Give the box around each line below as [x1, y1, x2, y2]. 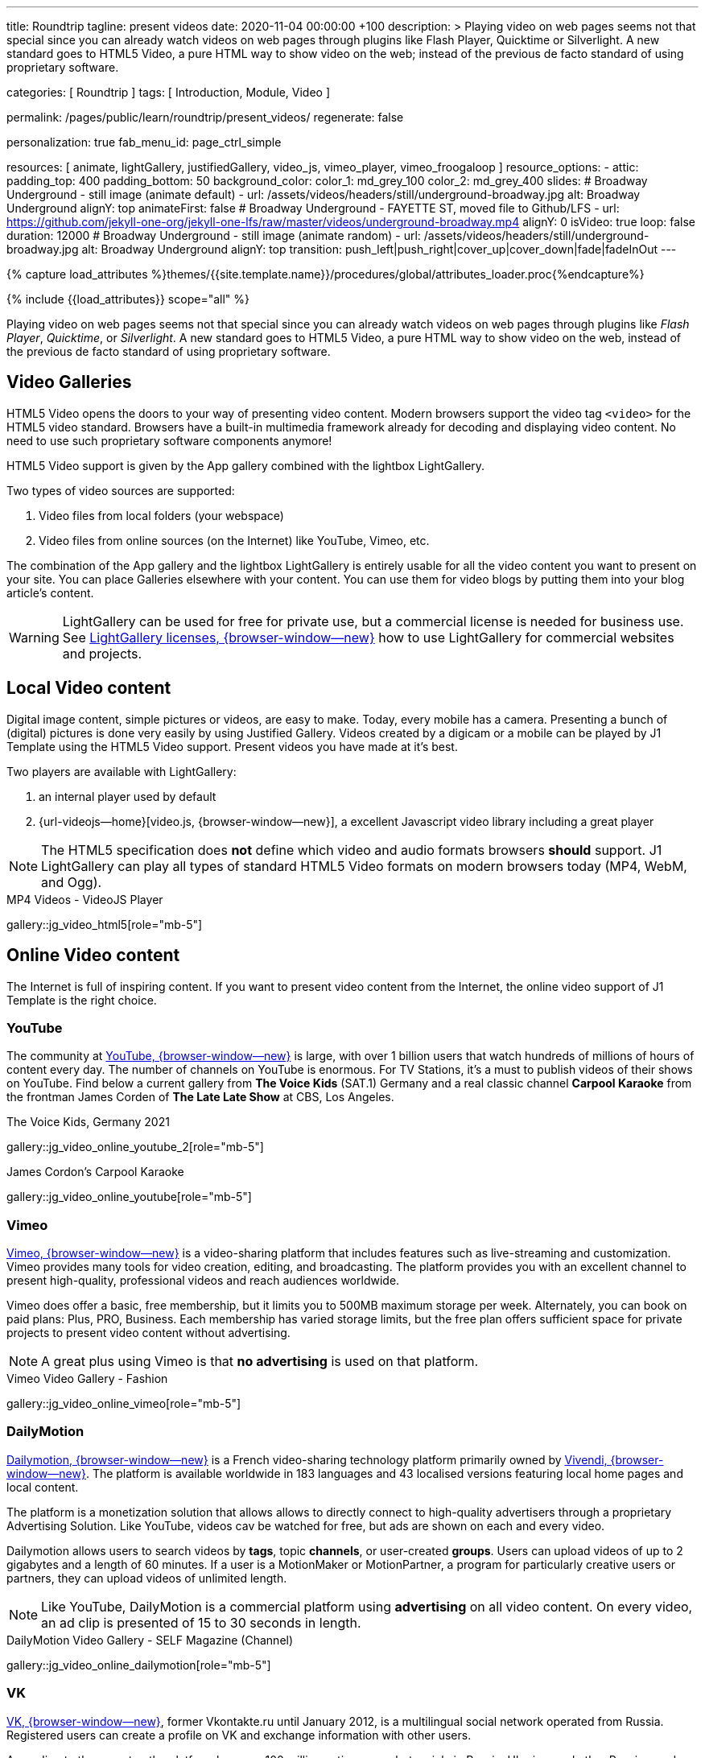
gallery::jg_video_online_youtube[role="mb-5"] [6, 1190, 252, 1204]
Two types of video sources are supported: [6, 483, 235, 497]
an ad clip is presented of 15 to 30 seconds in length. [41, 1614, 361, 1631]
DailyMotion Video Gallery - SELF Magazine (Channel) [6, 1632, 294, 1647]
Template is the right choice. [6, 992, 157, 1007]
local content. [6, 1479, 79, 1494]
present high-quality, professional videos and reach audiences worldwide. [6, 1273, 400, 1288]
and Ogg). [41, 873, 102, 890]
